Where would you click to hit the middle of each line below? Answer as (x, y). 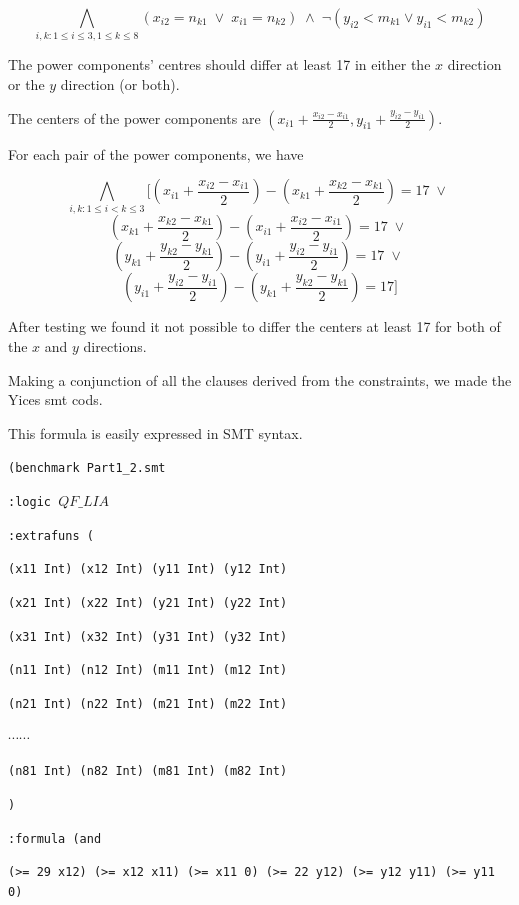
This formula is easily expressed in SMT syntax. (155, 432)
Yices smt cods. (55, 399)
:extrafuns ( (51, 535)
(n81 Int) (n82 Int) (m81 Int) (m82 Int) (148, 771)
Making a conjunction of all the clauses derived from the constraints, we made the (260, 379)
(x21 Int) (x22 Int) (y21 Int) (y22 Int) (148, 603)
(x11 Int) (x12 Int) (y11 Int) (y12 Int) (148, 569)
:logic (29, 502)
